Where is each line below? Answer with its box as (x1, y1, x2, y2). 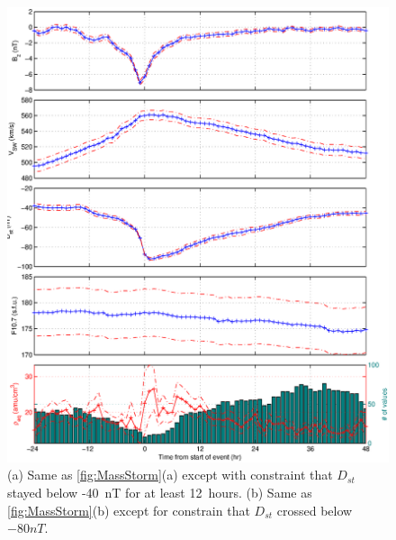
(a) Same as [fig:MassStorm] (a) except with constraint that (7, 465, 333, 484)
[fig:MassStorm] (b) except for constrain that (7, 500, 250, 519)
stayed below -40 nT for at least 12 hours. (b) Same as (7, 483, 312, 502)
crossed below (276, 500, 353, 519)
